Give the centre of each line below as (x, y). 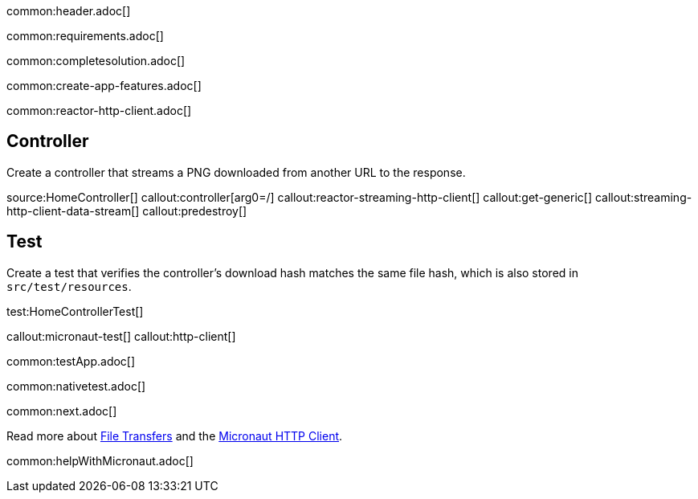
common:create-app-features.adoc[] (104, 86)
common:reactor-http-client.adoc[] (99, 110)
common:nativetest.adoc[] (76, 386)
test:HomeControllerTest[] (75, 311)
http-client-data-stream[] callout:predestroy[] (127, 211)
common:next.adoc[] (62, 411)
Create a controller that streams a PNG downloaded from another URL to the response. (236, 172)
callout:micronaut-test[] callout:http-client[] (121, 336)
